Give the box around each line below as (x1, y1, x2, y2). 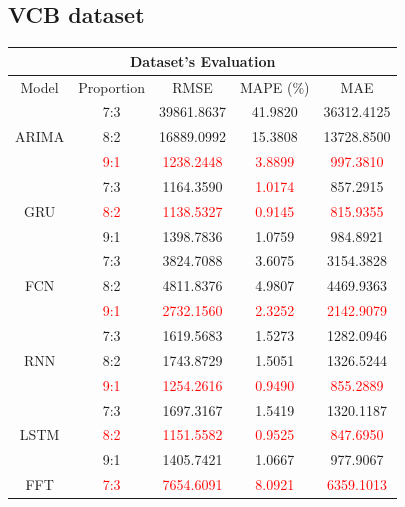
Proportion (78, 76, 146, 97)
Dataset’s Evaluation (130, 50, 276, 71)
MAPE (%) (239, 76, 310, 97)
